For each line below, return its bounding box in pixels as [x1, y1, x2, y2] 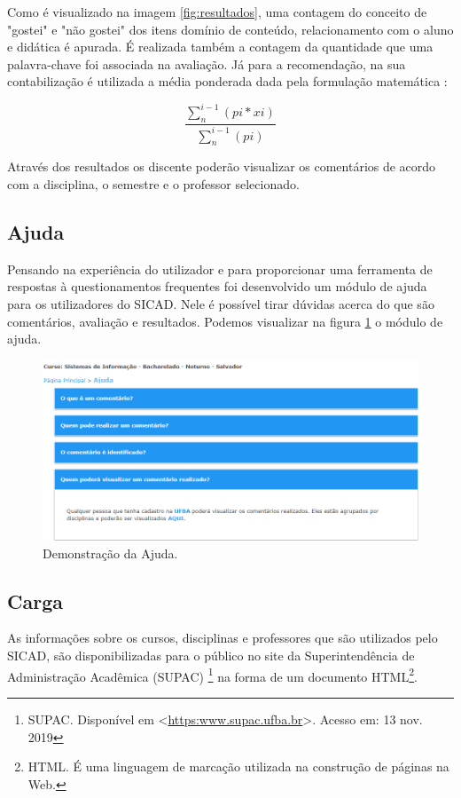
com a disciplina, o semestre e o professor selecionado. [7, 175, 300, 194]
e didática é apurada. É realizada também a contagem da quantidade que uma [7, 37, 434, 56]
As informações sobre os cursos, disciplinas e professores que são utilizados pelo [7, 628, 438, 647]
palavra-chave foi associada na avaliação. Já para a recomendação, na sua [7, 54, 406, 73]
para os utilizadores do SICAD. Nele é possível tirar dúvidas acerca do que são [7, 295, 434, 313]
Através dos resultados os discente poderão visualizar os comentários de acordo [7, 157, 436, 176]
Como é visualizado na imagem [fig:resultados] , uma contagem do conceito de [7, 3, 427, 20]
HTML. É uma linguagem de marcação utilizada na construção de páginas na [27, 757, 449, 776]
